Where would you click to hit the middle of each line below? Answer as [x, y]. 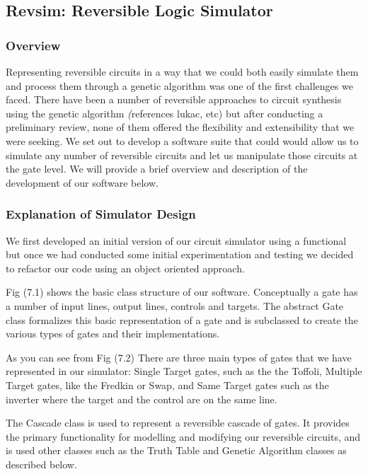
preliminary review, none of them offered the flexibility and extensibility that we [180, 127]
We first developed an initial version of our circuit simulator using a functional [176, 240]
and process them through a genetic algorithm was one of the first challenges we [179, 85]
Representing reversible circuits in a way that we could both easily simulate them [182, 71]
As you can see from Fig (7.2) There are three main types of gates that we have [179, 357]
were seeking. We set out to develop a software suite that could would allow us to [182, 140]
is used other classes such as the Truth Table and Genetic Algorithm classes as [176, 450]
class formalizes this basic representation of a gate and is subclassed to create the [182, 319]
